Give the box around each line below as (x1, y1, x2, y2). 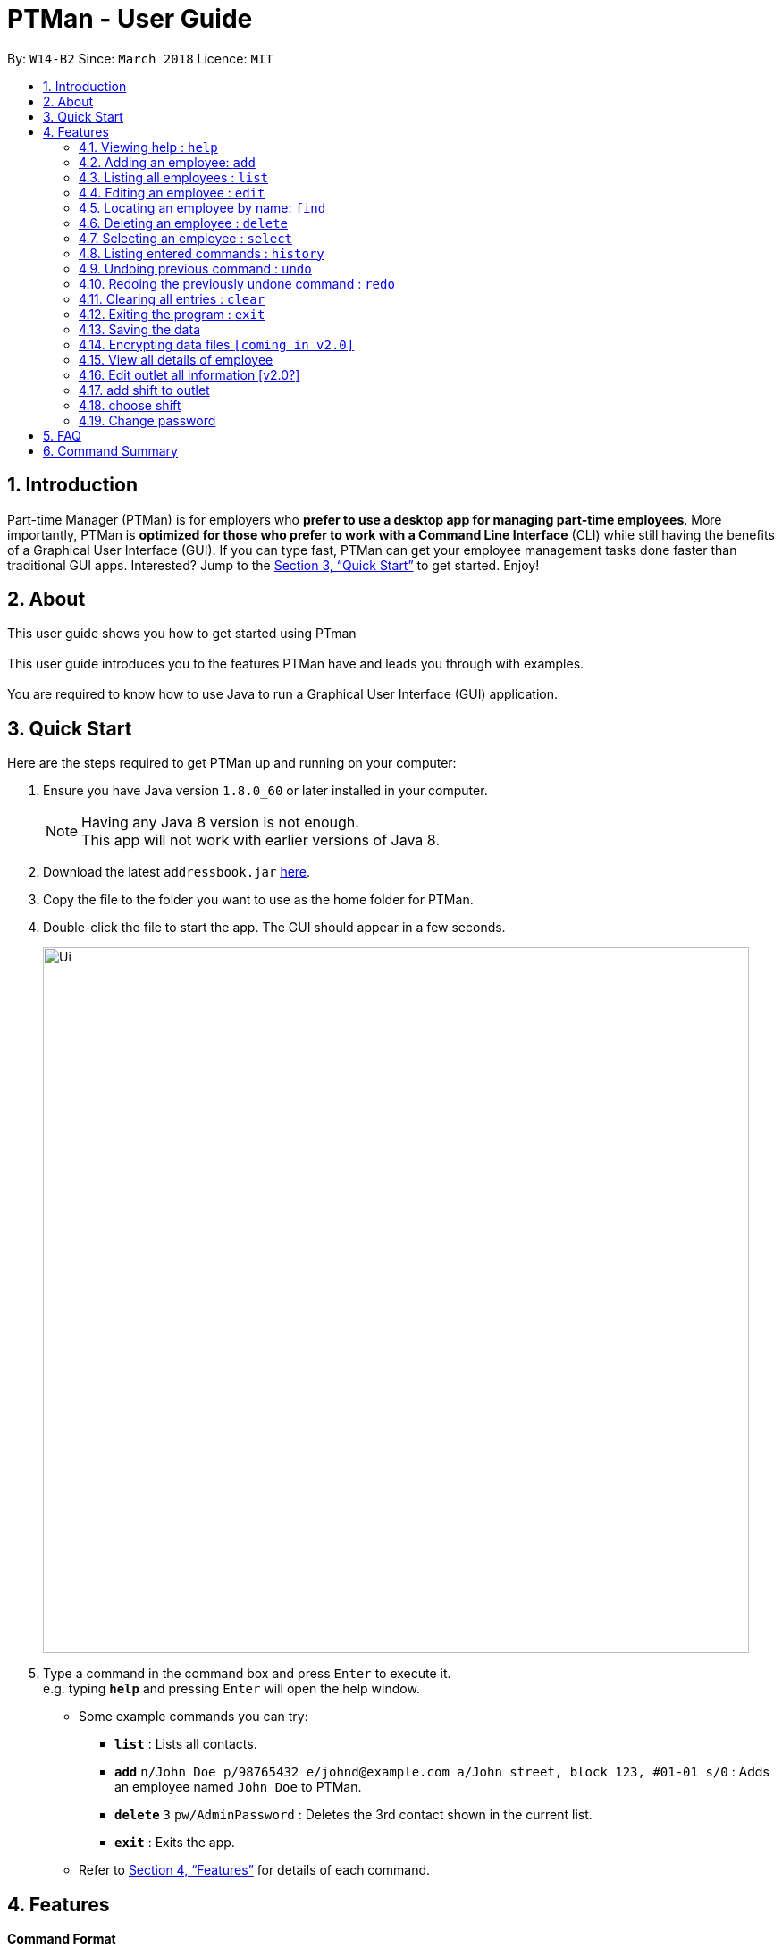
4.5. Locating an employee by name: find (79, 199, 326, 215)
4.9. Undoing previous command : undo (79, 260, 312, 276)
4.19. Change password (79, 412, 216, 428)
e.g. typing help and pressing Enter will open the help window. (43, 1681, 420, 1697)
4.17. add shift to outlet (79, 382, 210, 398)
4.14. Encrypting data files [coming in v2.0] (79, 336, 355, 352)
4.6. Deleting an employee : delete (79, 214, 288, 231)
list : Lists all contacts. (114, 1736, 257, 1752)
